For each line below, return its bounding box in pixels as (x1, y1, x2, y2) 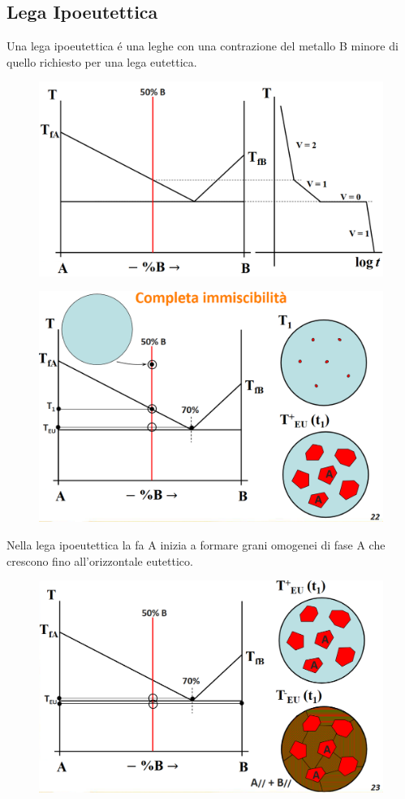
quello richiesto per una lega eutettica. (6, 53, 197, 70)
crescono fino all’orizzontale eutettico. (6, 552, 193, 569)
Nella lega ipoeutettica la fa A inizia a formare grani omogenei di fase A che (6, 536, 386, 553)
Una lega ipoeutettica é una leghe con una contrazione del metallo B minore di (6, 37, 399, 54)
